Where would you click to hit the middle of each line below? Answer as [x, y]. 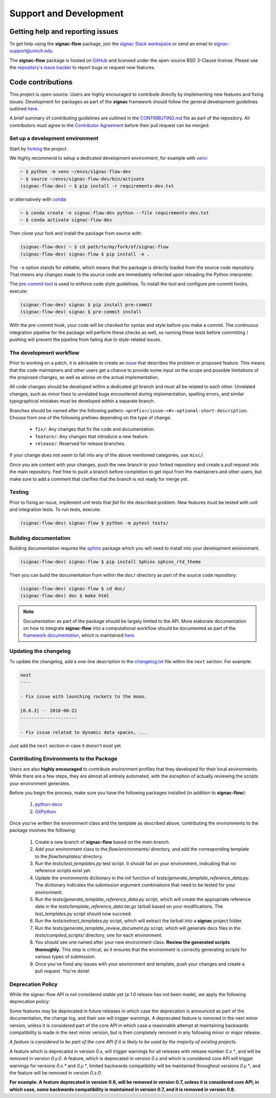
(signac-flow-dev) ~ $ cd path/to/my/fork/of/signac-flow [94, 247]
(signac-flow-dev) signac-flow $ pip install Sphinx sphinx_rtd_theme [111, 562]
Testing [19, 492]
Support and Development [66, 13]
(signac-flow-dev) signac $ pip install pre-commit [86, 304]
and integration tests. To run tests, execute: [55, 510]
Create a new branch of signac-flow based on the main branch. [102, 842]
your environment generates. [40, 783]
